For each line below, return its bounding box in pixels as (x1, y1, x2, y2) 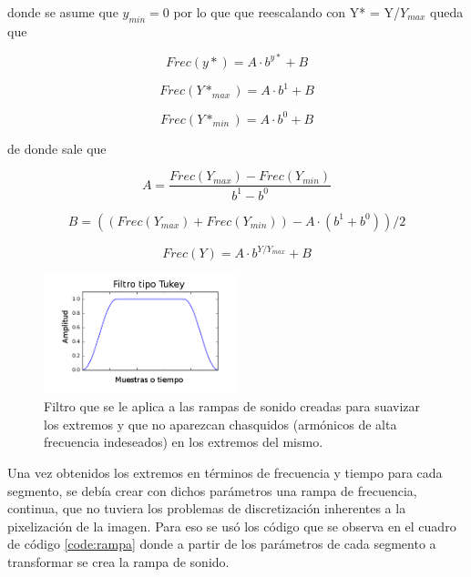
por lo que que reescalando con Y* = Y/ (173, 3, 401, 21)
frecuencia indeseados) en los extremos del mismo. (44, 432, 323, 451)
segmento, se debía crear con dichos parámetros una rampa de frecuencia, (7, 481, 417, 500)
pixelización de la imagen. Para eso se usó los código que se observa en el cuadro (7, 516, 456, 535)
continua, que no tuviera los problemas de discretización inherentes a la (7, 499, 406, 518)
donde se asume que (7, 3, 118, 21)
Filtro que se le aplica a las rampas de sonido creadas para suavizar (44, 397, 421, 416)
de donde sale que (7, 138, 107, 157)
